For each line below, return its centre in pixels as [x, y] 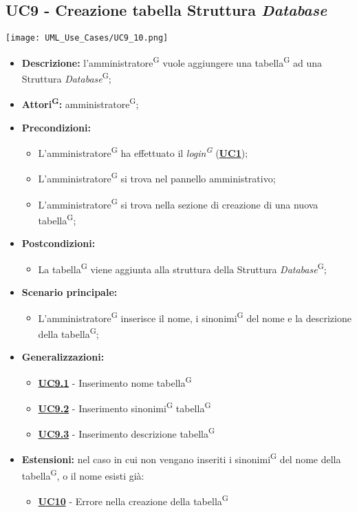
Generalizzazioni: [63, 357]
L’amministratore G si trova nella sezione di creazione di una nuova [178, 203]
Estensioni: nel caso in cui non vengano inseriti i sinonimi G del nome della [181, 458]
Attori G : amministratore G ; [80, 103]
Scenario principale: [69, 292]
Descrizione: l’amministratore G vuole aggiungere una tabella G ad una [172, 61]
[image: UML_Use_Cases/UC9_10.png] [87, 38]
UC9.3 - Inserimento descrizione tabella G [127, 433]
